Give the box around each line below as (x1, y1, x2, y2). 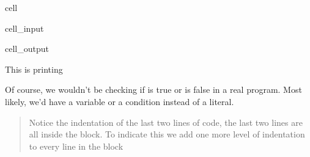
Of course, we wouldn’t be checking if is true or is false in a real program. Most (5, 83, 302, 96)
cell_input (5, 21, 44, 34)
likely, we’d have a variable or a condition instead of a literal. (5, 95, 234, 108)
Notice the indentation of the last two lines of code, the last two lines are (29, 115, 303, 128)
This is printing (5, 62, 63, 75)
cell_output (5, 42, 49, 55)
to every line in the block (29, 139, 124, 152)
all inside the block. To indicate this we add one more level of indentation (29, 128, 305, 141)
